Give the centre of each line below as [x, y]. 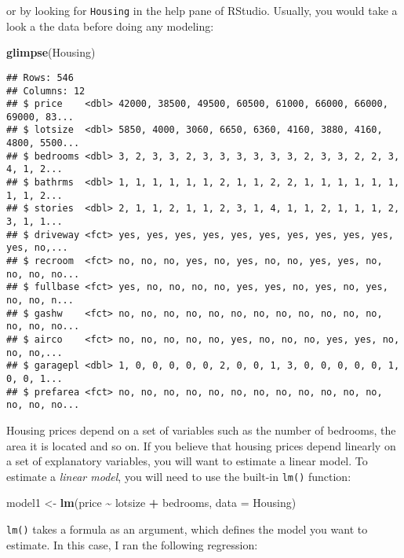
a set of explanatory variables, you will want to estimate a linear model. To [187, 461]
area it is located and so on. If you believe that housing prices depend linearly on [201, 445]
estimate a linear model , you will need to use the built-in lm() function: [179, 476]
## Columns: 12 [46, 91]
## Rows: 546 [40, 77]
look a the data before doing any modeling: [110, 26]
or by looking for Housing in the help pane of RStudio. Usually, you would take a [202, 10]
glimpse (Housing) [51, 52]
